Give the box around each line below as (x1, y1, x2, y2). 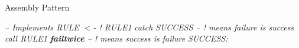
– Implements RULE (5, 20, 79, 33)
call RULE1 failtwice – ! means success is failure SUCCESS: (5, 32, 228, 44)
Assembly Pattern (5, 1, 70, 13)
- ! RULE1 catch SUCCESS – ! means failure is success (93, 20, 294, 33)
